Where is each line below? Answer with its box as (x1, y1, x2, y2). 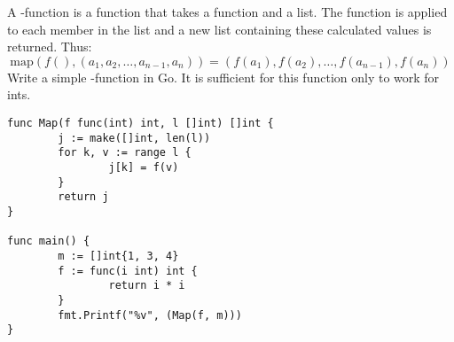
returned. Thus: (7, 37, 92, 56)
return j (58, 190, 109, 204)
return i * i (108, 279, 185, 292)
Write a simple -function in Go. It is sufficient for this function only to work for (7, 67, 440, 86)
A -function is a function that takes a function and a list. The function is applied (7, 3, 448, 20)
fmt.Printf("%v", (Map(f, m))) (58, 308, 242, 322)
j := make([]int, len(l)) (58, 131, 211, 144)
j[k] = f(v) (108, 160, 179, 174)
